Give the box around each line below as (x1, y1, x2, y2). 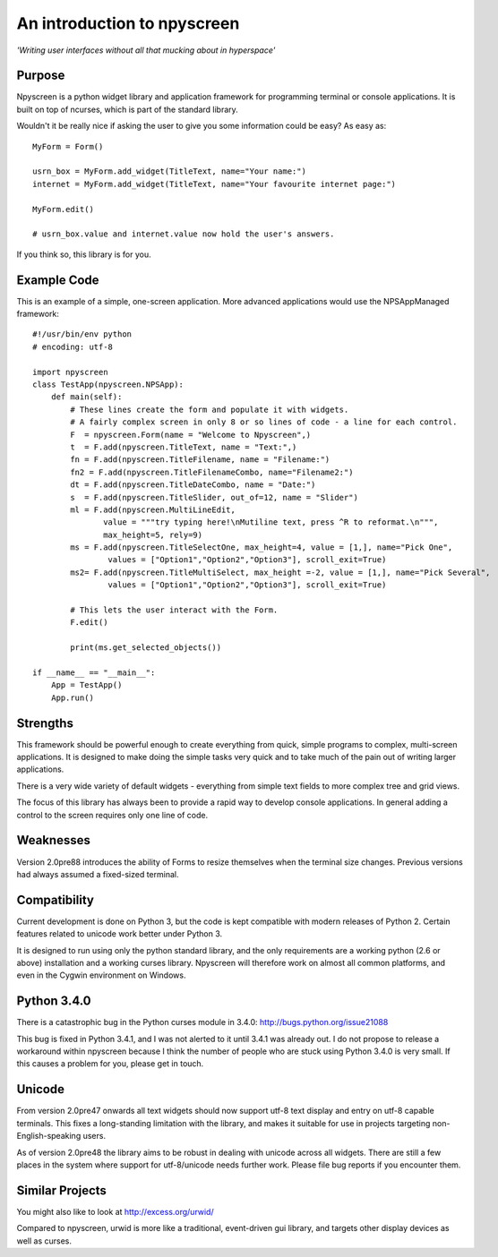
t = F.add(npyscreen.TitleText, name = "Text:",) (70, 441, 297, 452)
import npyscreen (32, 367, 108, 377)
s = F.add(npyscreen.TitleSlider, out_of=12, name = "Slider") (70, 492, 358, 502)
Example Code (16, 272, 99, 287)
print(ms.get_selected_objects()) (70, 643, 222, 653)
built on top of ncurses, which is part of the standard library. (16, 104, 239, 115)
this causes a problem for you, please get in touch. (16, 1058, 204, 1069)
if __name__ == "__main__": (32, 667, 156, 678)
